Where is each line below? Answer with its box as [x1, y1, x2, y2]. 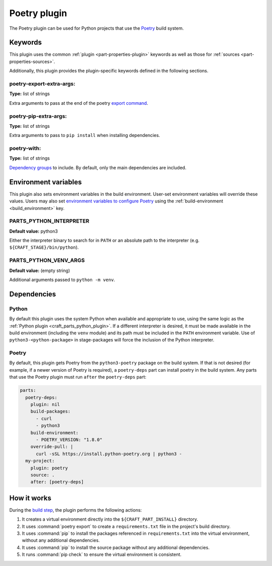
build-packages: [30, 408, 71, 414]
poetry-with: [9, 145, 41, 152]
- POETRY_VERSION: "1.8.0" [36, 437, 103, 443]
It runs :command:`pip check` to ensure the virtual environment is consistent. [22, 551, 182, 557]
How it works [9, 493, 51, 502]
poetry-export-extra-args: [9, 81, 76, 87]
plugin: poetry [30, 465, 68, 471]
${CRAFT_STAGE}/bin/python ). [9, 244, 79, 250]
